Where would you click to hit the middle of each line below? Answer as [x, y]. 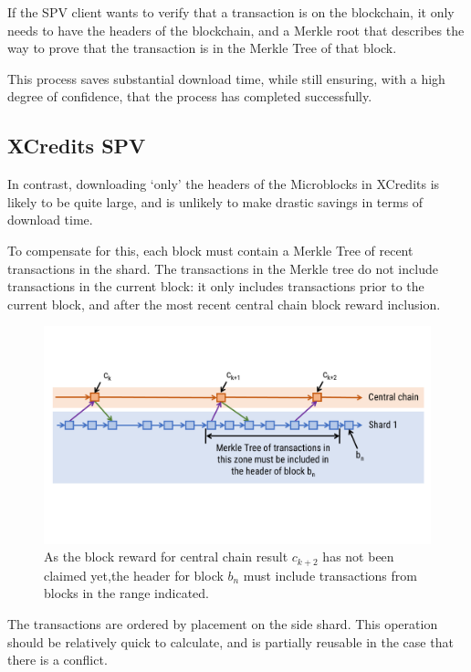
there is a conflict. [58, 660]
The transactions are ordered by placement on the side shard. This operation [223, 624]
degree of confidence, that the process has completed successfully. [190, 96]
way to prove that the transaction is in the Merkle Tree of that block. [202, 48]
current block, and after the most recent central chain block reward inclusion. [224, 304]
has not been [358, 556]
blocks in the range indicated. [126, 593]
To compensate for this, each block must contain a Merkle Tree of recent [210, 250]
